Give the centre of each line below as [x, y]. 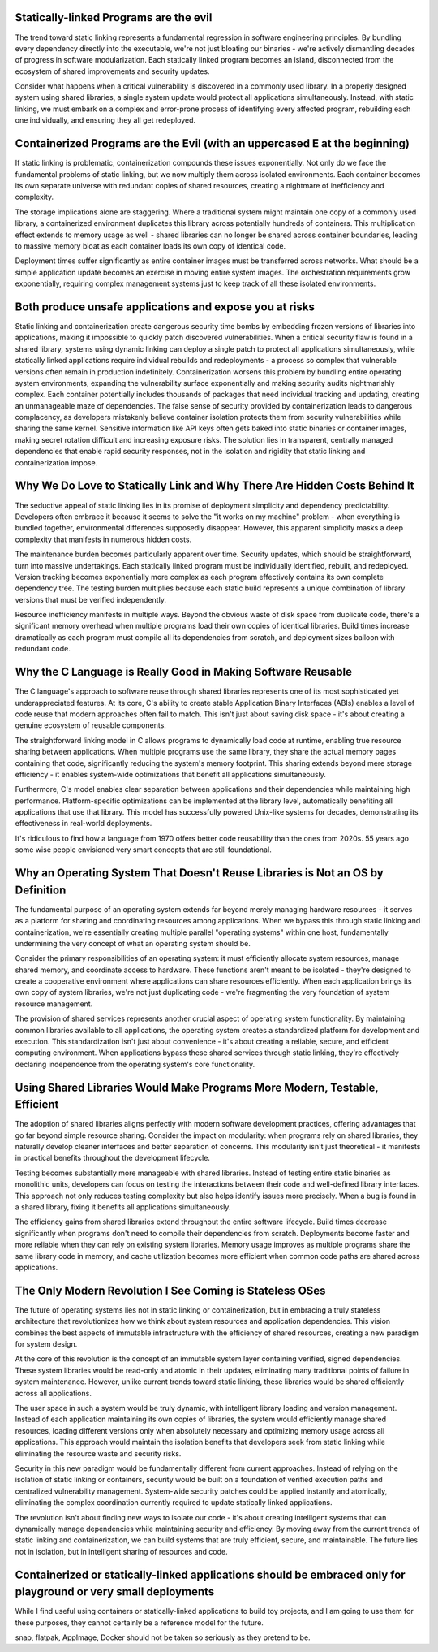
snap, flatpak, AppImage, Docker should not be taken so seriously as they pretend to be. [163, 1637]
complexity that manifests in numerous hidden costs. [103, 539]
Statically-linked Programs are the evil [114, 17]
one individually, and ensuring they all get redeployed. [105, 120]
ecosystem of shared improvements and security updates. [112, 71]
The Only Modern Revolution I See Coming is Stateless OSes [170, 1290]
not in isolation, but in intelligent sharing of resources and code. [121, 1551]
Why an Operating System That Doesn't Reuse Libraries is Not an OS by [200, 873]
